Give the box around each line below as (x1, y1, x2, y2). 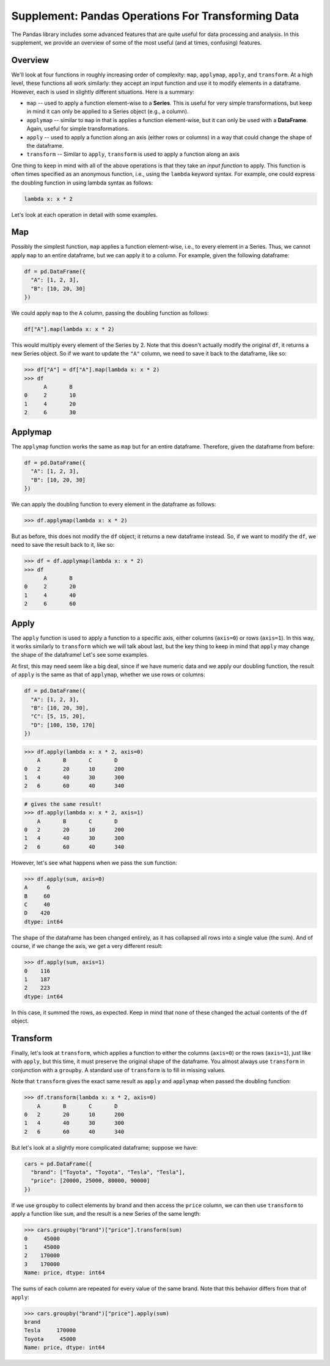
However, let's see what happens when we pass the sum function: (11, 859, 177, 866)
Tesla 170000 (24, 1327, 76, 1334)
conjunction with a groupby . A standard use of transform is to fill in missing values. (11, 1066, 226, 1073)
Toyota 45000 (24, 1335, 76, 1342)
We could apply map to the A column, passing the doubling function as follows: (11, 309, 209, 316)
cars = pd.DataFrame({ (24, 1160, 92, 1167)
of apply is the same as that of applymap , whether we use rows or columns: (11, 671, 206, 678)
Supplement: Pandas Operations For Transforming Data (11, 9, 299, 23)
